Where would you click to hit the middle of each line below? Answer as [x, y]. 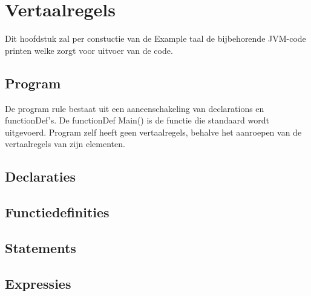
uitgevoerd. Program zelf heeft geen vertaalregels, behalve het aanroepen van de [153, 132]
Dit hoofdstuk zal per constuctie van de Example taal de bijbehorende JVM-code [155, 38]
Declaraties [41, 176]
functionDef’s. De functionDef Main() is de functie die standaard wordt [137, 120]
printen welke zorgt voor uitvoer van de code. [89, 50]
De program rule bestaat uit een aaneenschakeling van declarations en [135, 108]
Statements [41, 247]
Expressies [38, 283]
